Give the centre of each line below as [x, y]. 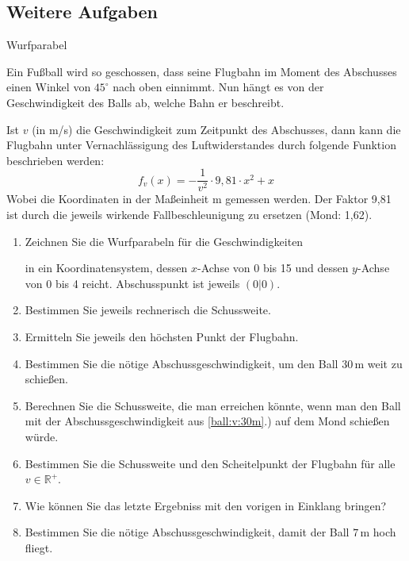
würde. [42, 436]
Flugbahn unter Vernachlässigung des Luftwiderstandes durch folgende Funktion [201, 145]
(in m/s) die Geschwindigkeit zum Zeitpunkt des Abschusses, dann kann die [216, 129]
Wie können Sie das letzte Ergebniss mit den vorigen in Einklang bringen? [206, 505]
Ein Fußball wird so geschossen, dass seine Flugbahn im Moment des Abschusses [202, 71]
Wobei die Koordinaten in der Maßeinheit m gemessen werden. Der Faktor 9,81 [199, 199]
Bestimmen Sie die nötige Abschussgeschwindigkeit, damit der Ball [187, 532]
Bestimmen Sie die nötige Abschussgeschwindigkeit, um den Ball [182, 363]
